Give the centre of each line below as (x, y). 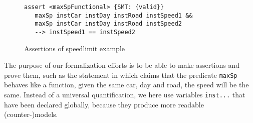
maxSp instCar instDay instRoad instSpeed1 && (114, 15)
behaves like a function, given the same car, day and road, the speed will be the (126, 85)
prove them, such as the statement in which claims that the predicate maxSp (121, 75)
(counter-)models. (31, 114)
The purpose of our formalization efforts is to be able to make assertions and (122, 65)
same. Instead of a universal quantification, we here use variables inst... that (125, 95)
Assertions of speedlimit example (74, 48)
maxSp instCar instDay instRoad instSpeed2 (108, 24)
